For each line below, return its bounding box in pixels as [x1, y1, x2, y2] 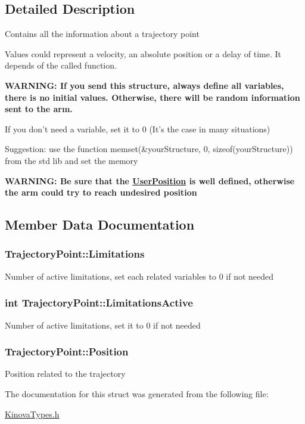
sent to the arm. [5, 103, 73, 115]
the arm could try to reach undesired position [5, 186, 197, 199]
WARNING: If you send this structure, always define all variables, [5, 79, 284, 91]
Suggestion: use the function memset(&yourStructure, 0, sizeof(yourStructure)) [5, 143, 293, 155]
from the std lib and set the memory [5, 154, 138, 166]
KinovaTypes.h [5, 407, 60, 420]
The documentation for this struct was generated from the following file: [5, 387, 269, 400]
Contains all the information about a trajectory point [5, 27, 200, 40]
